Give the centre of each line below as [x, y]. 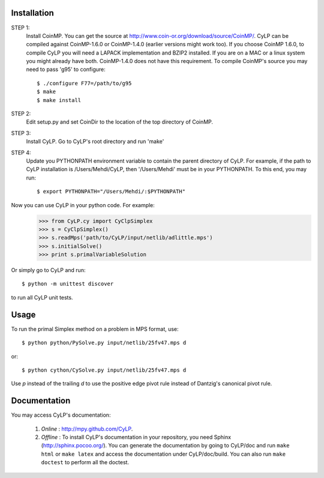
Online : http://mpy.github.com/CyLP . [87, 429]
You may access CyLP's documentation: [61, 415]
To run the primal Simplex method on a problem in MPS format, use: [95, 329]
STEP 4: [21, 153]
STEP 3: [21, 133]
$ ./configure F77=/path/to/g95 [84, 83]
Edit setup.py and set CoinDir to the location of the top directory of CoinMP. [119, 122]
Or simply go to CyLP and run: [48, 270]
